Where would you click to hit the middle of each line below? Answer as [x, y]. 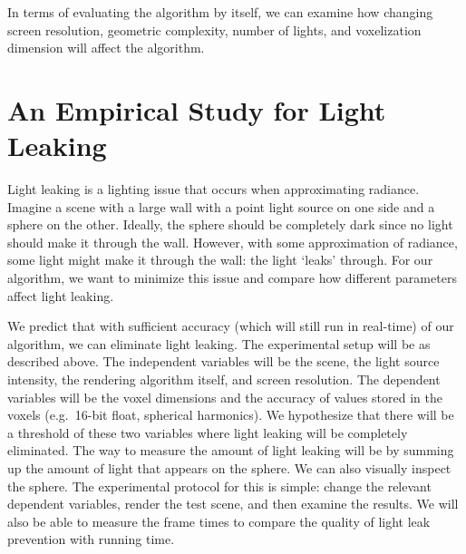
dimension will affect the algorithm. [106, 48]
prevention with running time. [91, 539]
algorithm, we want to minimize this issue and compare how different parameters [232, 278]
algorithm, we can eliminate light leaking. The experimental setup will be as [219, 343]
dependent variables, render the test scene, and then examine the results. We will [233, 504]
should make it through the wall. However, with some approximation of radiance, [233, 242]
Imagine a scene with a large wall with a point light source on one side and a [221, 206]
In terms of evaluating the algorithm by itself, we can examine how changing [220, 12]
